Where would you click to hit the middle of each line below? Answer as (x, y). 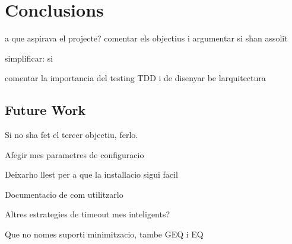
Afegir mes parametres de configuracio (74, 154)
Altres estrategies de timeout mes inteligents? (88, 214)
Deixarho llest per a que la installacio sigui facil (91, 174)
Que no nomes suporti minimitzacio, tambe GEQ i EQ (104, 234)
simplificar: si (29, 58)
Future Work (45, 110)
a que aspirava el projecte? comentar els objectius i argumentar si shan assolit (146, 38)
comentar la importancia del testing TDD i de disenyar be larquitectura (135, 78)
